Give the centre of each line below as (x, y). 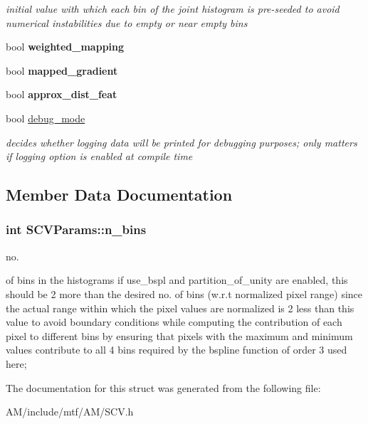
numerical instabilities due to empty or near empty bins (127, 22)
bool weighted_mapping (65, 47)
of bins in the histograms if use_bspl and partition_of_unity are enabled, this (177, 280)
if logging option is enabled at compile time (99, 156)
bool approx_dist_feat (62, 94)
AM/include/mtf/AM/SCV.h (70, 412)
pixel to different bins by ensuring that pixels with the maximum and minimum (179, 335)
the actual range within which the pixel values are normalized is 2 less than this (180, 308)
